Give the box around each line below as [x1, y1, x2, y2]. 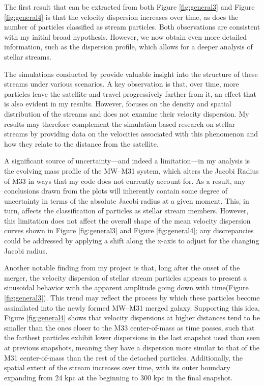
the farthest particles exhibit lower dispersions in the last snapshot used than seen [4, 332, 260, 343]
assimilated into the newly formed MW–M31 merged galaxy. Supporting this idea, [4, 302, 260, 313]
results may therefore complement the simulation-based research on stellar [4, 118, 236, 129]
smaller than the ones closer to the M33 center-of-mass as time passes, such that [4, 322, 255, 333]
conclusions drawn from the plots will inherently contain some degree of [4, 185, 228, 196]
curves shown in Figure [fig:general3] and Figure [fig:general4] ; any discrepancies [4, 225, 254, 236]
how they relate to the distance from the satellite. [4, 138, 159, 149]
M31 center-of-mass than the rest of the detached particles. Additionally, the [4, 352, 243, 363]
